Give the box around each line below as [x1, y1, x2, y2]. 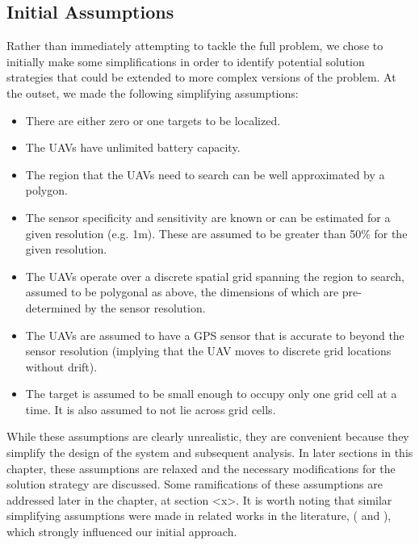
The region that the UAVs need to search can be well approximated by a [25, 166, 385, 182]
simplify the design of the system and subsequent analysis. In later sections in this [6, 444, 413, 461]
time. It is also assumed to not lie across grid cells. [25, 400, 276, 417]
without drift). [25, 358, 98, 375]
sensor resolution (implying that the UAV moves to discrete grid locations [25, 342, 392, 359]
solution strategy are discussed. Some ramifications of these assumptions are [6, 476, 383, 493]
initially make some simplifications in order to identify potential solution [6, 52, 365, 69]
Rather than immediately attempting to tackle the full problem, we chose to [6, 37, 383, 54]
